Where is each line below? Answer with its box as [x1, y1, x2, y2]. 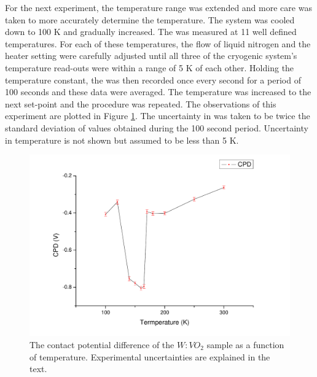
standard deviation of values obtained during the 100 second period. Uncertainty [5, 121, 308, 134]
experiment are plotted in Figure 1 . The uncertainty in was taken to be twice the [5, 109, 310, 122]
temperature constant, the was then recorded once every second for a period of [5, 73, 301, 86]
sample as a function [206, 338, 284, 351]
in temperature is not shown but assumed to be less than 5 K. [5, 133, 239, 146]
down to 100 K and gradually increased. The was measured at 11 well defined [5, 25, 297, 38]
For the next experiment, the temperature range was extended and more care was [5, 1, 312, 14]
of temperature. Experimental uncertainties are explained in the [29, 350, 270, 363]
